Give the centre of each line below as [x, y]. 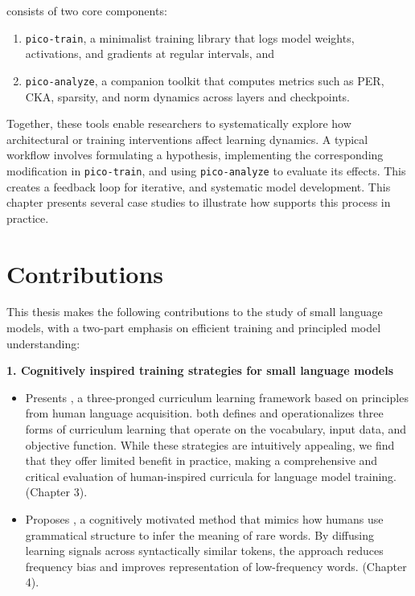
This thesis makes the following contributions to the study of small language [195, 312]
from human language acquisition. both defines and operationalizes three [204, 413]
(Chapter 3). [56, 492]
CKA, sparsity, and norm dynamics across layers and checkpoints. [187, 96]
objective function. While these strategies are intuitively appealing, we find [210, 444]
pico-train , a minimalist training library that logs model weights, [190, 37]
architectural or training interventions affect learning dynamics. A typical [187, 139]
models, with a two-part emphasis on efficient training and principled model [194, 328]
